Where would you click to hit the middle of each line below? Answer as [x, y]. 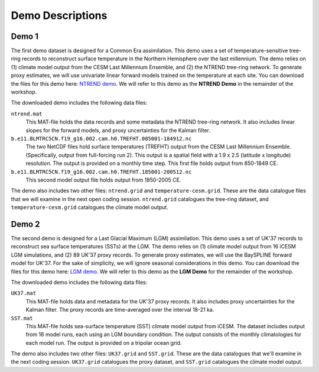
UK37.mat [24, 293]
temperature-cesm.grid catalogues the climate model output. [89, 208]
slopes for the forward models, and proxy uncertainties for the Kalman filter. [118, 130]
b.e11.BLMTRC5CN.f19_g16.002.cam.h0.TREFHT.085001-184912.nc [101, 138]
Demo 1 [25, 36]
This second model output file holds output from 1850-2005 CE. [103, 180]
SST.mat [22, 318]
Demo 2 [25, 224]
